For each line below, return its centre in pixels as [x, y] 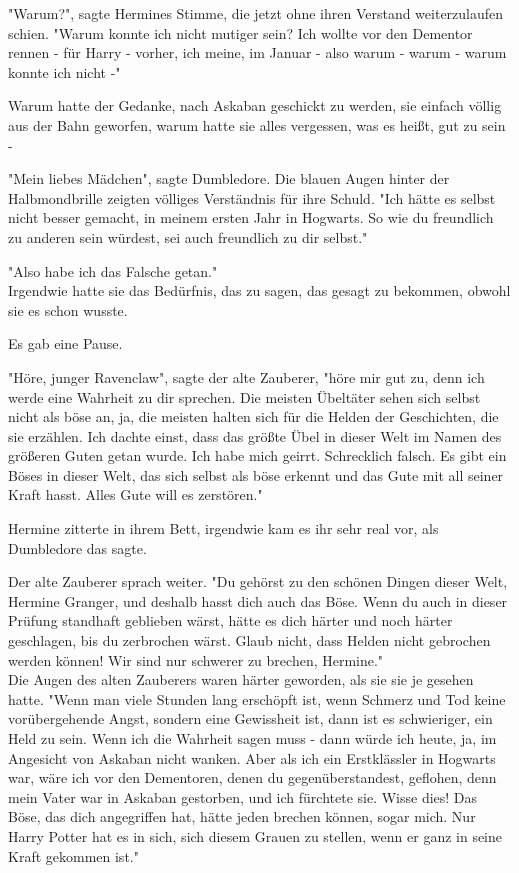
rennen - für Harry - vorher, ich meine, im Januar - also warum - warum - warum [257, 52]
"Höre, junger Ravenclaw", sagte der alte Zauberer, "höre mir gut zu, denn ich [246, 376]
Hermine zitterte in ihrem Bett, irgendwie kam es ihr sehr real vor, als [223, 528]
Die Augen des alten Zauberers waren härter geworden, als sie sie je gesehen [241, 679]
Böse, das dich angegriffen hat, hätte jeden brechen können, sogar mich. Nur [242, 816]
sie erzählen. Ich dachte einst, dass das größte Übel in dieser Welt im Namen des [255, 435]
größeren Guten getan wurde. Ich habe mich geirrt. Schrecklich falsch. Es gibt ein [257, 455]
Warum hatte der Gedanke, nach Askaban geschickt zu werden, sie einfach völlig [255, 105]
